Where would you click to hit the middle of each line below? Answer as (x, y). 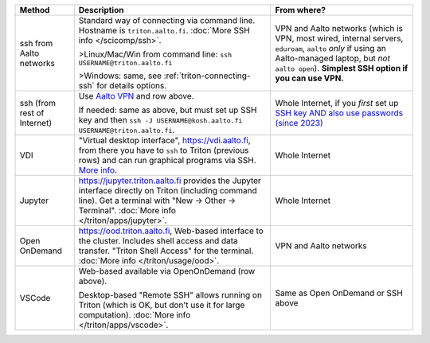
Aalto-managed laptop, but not (332, 58)
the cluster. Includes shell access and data (158, 241)
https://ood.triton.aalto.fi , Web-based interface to (171, 231)
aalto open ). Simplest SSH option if (342, 68)
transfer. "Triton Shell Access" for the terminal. (166, 251)
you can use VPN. (309, 78)
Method (35, 10)
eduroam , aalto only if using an (330, 48)
